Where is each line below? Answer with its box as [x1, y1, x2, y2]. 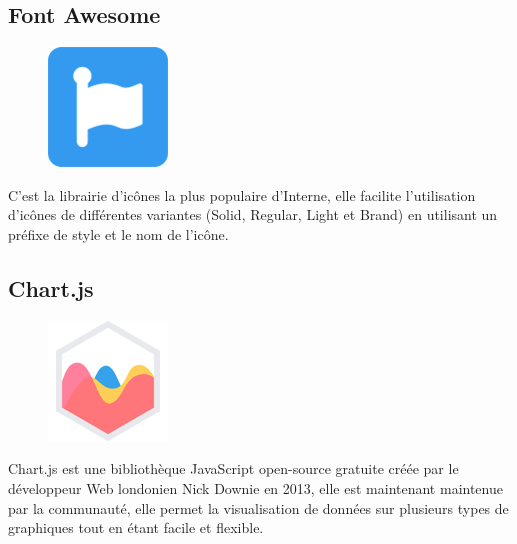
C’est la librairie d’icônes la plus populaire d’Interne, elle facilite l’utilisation [8, 184, 476, 205]
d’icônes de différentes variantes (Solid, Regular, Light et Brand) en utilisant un [8, 204, 498, 225]
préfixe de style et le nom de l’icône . [8, 223, 229, 244]
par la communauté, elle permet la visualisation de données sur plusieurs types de [8, 497, 509, 518]
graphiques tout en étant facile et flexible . [8, 517, 264, 538]
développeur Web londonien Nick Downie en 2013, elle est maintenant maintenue [8, 477, 503, 498]
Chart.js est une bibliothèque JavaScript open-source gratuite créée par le [8, 458, 459, 479]
